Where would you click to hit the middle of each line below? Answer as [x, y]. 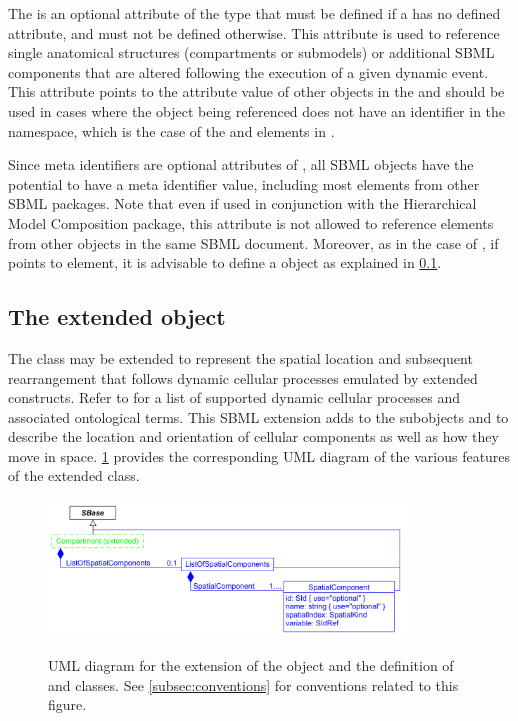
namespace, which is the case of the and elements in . [171, 130]
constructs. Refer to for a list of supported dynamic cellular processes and [234, 397]
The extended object [117, 316]
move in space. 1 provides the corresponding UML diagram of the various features [259, 455]
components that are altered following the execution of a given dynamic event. [248, 71]
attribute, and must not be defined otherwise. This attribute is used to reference [254, 32]
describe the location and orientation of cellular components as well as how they [253, 436]
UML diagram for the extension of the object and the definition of [251, 665]
